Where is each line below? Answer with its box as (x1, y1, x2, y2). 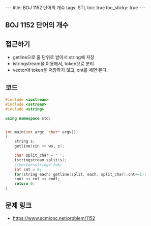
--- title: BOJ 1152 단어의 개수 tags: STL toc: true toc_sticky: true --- (5, 5, 146, 11)
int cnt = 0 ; (14, 167, 42, 172)
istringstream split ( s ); (14, 157, 67, 162)
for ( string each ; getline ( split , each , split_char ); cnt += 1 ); (14, 172, 146, 177)
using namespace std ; (5, 116, 51, 121)
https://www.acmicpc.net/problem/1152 (12, 215, 96, 221)
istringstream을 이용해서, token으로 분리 (12, 61, 94, 67)
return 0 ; (14, 181, 36, 186)
